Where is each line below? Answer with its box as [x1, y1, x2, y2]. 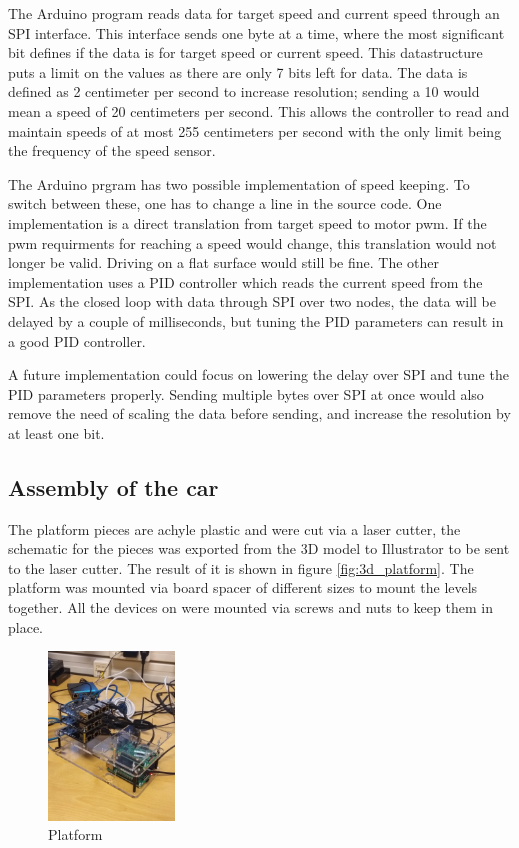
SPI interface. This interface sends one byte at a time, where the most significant [8, 22, 505, 43]
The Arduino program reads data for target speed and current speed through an [8, 3, 500, 23]
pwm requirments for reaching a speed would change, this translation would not [8, 232, 497, 253]
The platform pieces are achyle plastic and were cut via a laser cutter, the [8, 518, 461, 539]
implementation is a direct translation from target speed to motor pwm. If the [8, 212, 487, 233]
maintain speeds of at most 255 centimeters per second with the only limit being [8, 120, 502, 141]
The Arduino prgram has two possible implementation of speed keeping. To [8, 173, 470, 194]
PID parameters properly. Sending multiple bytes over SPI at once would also [8, 383, 484, 404]
